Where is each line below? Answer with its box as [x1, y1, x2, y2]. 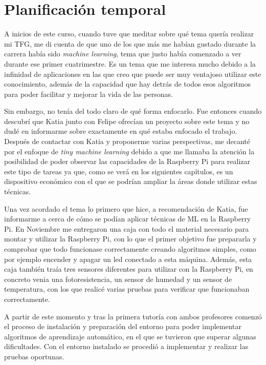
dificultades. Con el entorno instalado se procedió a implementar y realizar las [4, 341, 249, 352]
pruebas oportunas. [4, 351, 64, 361]
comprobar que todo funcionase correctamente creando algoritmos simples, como [4, 244, 256, 254]
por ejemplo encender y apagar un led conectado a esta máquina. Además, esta [4, 253, 252, 264]
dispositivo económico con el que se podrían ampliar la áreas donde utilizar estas [4, 176, 257, 187]
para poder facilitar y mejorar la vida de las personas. [4, 88, 173, 99]
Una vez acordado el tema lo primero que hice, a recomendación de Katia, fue [4, 203, 248, 214]
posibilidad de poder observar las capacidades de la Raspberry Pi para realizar [4, 156, 251, 167]
